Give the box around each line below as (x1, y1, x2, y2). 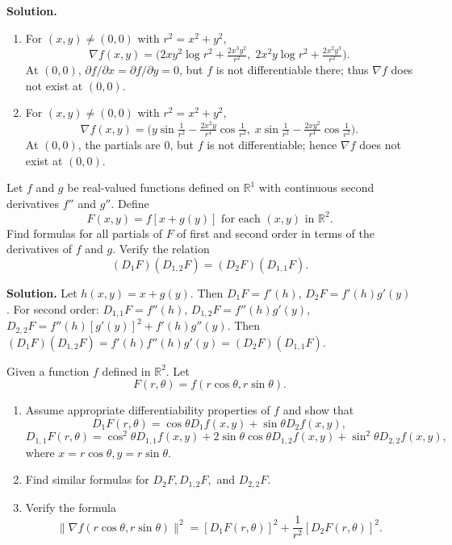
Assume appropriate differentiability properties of (25, 401, 270, 418)
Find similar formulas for (25, 471, 149, 488)
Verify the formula (25, 498, 116, 515)
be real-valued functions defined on (67, 179, 240, 196)
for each (221, 213, 261, 225)
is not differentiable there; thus (216, 61, 369, 78)
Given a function (6, 362, 90, 379)
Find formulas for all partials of (6, 224, 163, 241)
